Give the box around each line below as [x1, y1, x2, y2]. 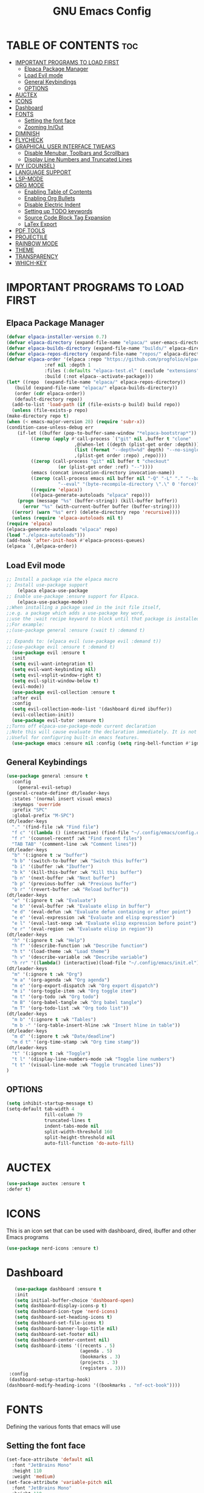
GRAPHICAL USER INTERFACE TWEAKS [15, 142, 115, 150]
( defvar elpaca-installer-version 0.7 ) [6, 334, 107, 340]
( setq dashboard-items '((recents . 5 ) [14, 1343, 115, 1349]
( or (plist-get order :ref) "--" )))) [58, 464, 154, 470]
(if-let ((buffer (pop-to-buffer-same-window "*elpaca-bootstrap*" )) [17, 430, 197, 436]
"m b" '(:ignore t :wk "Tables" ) [12, 1016, 97, 1022]
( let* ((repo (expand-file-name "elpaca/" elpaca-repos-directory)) [6, 379, 186, 385]
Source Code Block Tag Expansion [24, 214, 111, 221]
